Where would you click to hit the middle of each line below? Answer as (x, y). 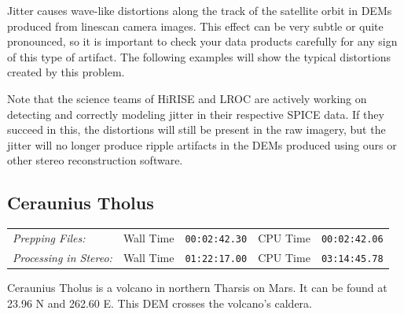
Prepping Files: (49, 237)
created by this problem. (66, 72)
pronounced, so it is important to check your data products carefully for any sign (202, 41)
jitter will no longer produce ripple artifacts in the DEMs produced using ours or (202, 144)
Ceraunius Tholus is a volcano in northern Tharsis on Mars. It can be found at (197, 287)
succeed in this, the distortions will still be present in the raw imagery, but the (196, 129)
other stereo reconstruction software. (95, 160)
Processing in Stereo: (62, 257)
